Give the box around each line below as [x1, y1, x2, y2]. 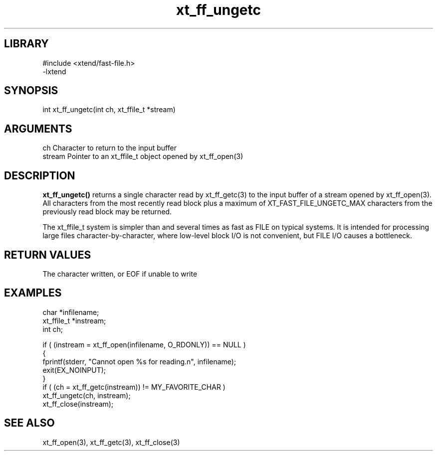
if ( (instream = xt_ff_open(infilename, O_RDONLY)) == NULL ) [42, 340, 246, 349]
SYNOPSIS [4, 84, 58, 97]
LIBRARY [4, 37, 49, 50]
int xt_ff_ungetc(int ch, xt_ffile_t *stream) [42, 105, 176, 114]
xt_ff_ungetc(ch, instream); [42, 391, 131, 400]
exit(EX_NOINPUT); [42, 365, 106, 374]
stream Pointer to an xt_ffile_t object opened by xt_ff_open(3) [42, 152, 243, 161]
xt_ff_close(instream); [42, 399, 114, 408]
